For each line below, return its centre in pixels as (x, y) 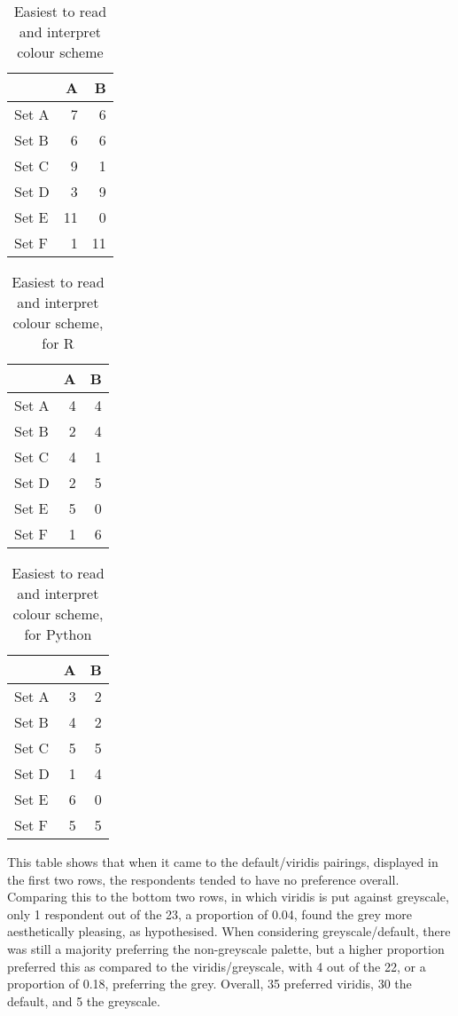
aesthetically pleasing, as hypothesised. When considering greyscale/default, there (229, 931)
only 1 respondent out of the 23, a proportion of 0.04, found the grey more (210, 914)
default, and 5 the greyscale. (84, 1000)
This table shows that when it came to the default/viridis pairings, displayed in (223, 862)
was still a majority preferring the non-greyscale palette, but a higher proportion (226, 948)
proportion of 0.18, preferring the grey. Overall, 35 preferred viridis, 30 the (210, 984)
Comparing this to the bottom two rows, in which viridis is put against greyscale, (228, 897)
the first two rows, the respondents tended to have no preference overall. (203, 879)
